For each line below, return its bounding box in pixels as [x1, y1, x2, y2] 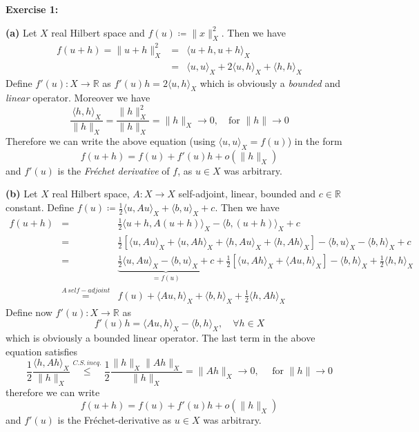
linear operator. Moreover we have [6, 90, 150, 105]
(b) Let [6, 186, 38, 201]
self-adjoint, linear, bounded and [178, 186, 316, 201]
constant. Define [6, 200, 75, 215]
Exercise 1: [6, 2, 59, 16]
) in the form [287, 134, 342, 148]
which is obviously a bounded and [199, 75, 340, 90]
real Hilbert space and [51, 25, 145, 39]
